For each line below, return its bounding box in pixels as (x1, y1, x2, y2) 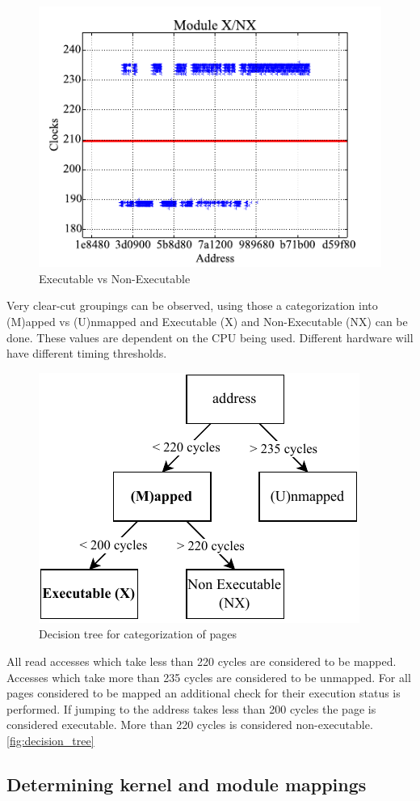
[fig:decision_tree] (6, 731, 94, 748)
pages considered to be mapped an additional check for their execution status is (6, 684, 401, 701)
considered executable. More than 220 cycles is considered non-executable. (6, 716, 373, 733)
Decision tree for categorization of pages (39, 625, 237, 642)
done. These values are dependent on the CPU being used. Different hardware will (6, 328, 414, 345)
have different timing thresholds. (6, 345, 167, 362)
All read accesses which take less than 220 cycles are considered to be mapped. (6, 652, 397, 669)
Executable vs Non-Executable (39, 269, 191, 286)
